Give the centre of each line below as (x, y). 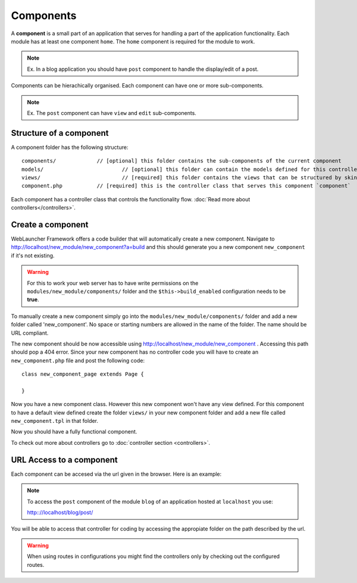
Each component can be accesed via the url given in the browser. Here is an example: (116, 474)
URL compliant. (30, 333)
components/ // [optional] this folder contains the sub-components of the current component (181, 161)
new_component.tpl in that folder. (54, 421)
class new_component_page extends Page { (83, 374)
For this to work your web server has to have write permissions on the (113, 283)
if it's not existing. (33, 255)
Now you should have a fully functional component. (74, 432)
